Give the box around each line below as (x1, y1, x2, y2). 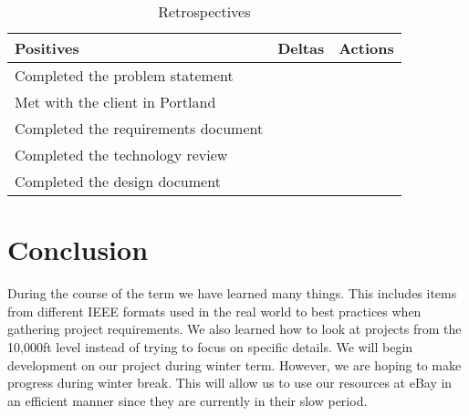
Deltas (277, 37, 325, 58)
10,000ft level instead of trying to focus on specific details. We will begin (7, 337, 413, 356)
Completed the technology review (15, 144, 228, 165)
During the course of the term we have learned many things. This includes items (7, 284, 457, 303)
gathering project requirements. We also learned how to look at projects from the (7, 319, 462, 338)
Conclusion (7, 231, 149, 268)
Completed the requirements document (15, 118, 264, 139)
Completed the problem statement (15, 65, 234, 86)
